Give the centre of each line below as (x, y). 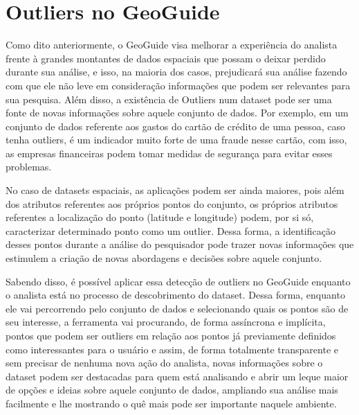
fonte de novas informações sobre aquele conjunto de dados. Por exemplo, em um (177, 113)
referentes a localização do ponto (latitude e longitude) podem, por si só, (160, 217)
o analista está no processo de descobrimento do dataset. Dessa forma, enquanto (175, 295)
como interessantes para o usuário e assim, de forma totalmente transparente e (172, 349)
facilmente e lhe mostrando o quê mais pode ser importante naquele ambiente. (171, 403)
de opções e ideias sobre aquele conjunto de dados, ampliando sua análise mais (172, 390)
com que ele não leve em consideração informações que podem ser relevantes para (178, 85)
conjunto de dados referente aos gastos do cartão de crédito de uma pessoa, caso (176, 126)
